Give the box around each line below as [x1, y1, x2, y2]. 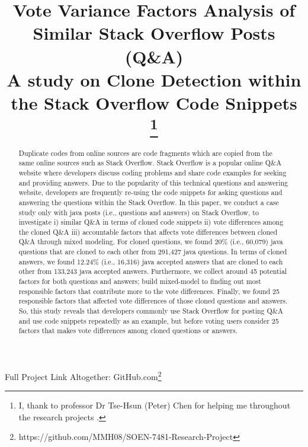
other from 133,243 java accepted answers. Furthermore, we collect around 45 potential [18, 266, 287, 276]
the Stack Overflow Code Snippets [11, 90, 297, 114]
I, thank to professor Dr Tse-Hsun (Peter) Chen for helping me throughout [18, 399, 291, 411]
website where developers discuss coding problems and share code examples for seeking [18, 167, 287, 177]
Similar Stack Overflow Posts [33, 21, 275, 45]
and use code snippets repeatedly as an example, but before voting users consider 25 [18, 315, 279, 325]
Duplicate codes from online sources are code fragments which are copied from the [18, 148, 272, 158]
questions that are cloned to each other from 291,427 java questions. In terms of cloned [18, 247, 287, 257]
